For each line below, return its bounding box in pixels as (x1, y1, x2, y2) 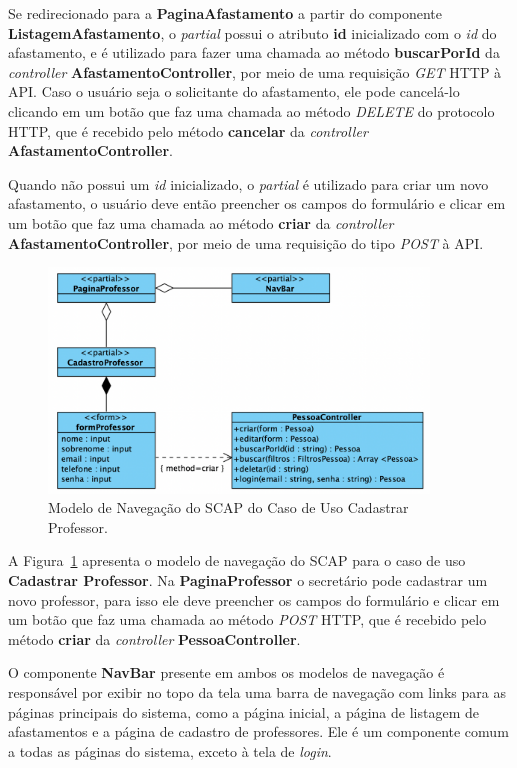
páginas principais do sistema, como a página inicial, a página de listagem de (8, 701, 479, 722)
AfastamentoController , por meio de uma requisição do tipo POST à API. (8, 232, 484, 253)
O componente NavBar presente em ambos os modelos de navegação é (8, 662, 445, 683)
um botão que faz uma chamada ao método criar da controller (8, 212, 394, 233)
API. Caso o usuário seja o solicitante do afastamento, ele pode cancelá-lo (8, 81, 460, 102)
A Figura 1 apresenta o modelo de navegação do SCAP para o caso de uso (8, 550, 466, 571)
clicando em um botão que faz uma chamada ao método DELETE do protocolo (8, 100, 495, 121)
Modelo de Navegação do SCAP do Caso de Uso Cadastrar (48, 497, 409, 518)
